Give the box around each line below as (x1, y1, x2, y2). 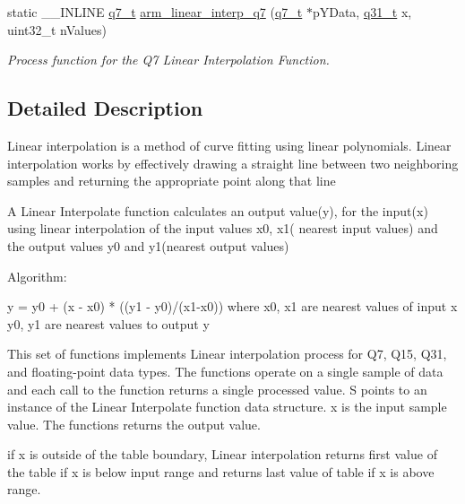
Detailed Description (7, 94, 203, 122)
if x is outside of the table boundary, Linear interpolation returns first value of (7, 445, 437, 464)
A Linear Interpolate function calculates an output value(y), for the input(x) (7, 201, 428, 220)
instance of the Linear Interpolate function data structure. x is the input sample (7, 397, 447, 416)
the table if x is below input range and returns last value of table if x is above (7, 462, 435, 481)
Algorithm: (7, 266, 67, 285)
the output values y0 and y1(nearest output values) (7, 236, 289, 255)
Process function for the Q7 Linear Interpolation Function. (7, 50, 330, 69)
